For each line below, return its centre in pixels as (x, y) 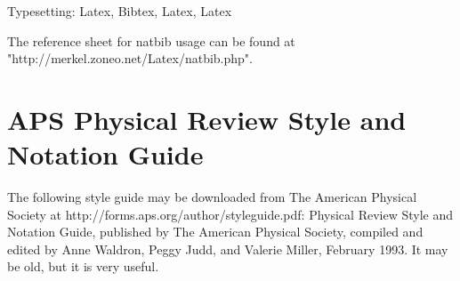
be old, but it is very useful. (83, 266)
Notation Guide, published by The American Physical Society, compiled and (215, 232)
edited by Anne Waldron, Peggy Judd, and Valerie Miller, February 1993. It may (228, 249)
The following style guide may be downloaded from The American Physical (212, 197)
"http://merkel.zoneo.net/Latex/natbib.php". (130, 58)
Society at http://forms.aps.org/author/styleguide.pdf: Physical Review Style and (230, 214)
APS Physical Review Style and (207, 119)
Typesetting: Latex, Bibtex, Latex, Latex (120, 11)
